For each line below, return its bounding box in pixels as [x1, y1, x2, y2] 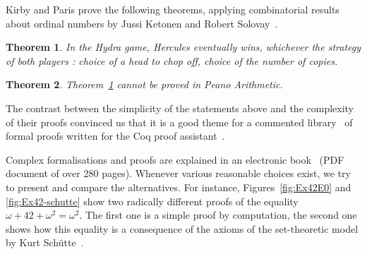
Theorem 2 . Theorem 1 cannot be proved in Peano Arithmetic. [6, 77, 283, 92]
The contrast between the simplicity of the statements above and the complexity [6, 100, 354, 115]
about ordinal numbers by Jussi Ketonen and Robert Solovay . [6, 16, 278, 30]
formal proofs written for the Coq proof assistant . [6, 128, 225, 143]
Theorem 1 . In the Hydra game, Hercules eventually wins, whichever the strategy [6, 40, 361, 54]
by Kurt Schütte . [6, 235, 84, 250]
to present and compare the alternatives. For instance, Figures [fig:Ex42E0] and [6, 179, 351, 194]
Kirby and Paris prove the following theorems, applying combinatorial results [6, 2, 339, 16]
